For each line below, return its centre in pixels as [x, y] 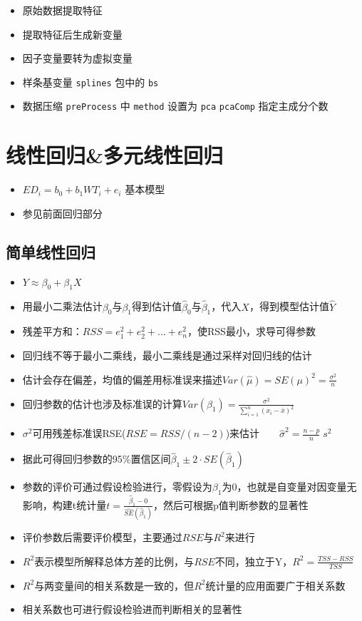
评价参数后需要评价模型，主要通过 [102, 537]
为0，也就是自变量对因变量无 [289, 487]
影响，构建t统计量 [64, 504]
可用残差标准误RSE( [79, 433]
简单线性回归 [51, 251]
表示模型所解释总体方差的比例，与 [114, 561]
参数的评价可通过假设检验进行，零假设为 [117, 487]
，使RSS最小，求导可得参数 [252, 331]
